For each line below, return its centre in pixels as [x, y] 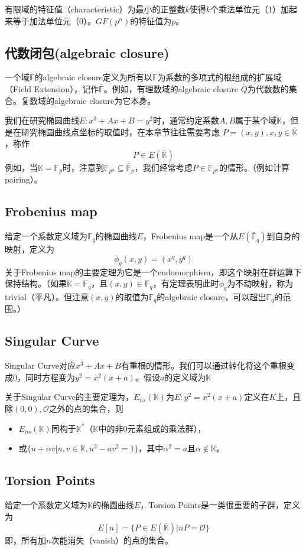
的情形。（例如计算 [254, 167]
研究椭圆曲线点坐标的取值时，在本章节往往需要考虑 [120, 131]
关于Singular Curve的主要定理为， [69, 397]
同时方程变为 [50, 377]
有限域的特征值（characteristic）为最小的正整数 [95, 9]
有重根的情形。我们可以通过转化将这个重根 [204, 365]
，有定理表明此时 [186, 283]
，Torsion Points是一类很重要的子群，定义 [220, 505]
